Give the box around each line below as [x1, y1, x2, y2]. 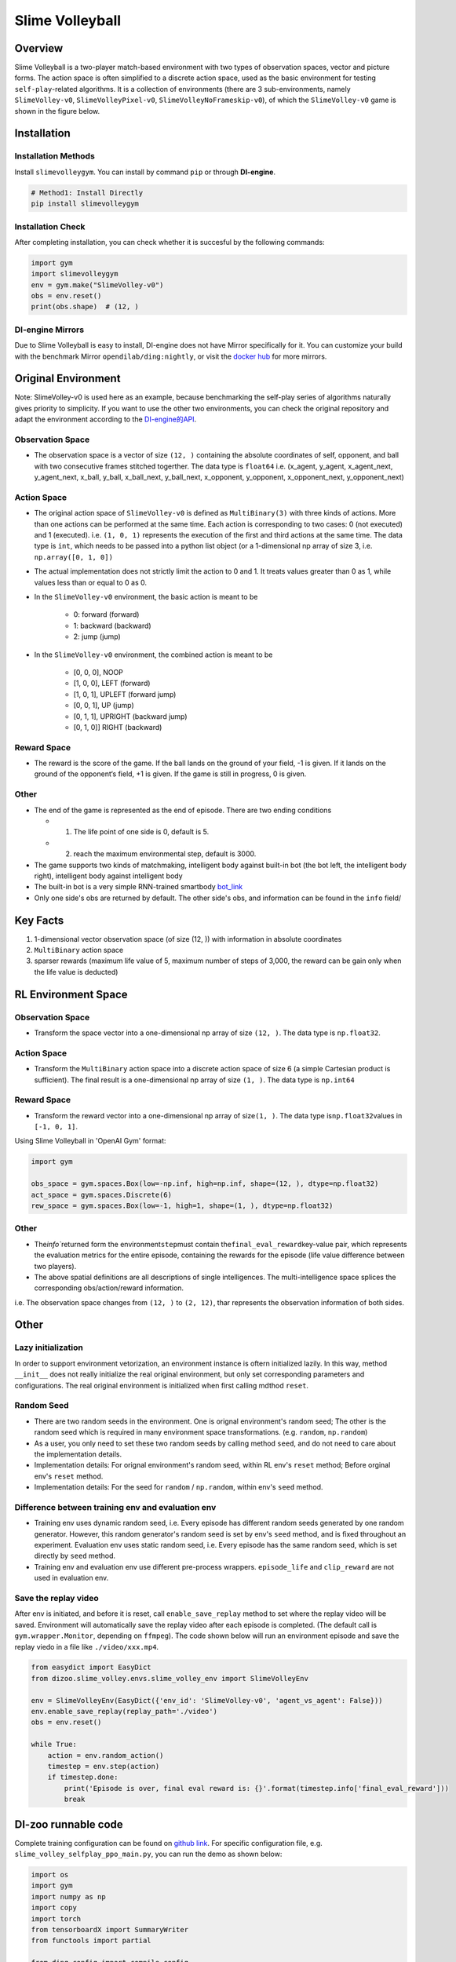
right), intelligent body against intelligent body [34, 871, 184, 881]
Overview [14, 42, 64, 55]
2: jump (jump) [73, 632, 121, 641]
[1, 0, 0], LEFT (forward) [73, 679, 151, 688]
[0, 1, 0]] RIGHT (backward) [73, 722, 162, 731]
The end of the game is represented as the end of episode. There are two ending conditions [34, 805, 332, 815]
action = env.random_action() [47, 1751, 164, 1760]
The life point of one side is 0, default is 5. [73, 827, 210, 837]
